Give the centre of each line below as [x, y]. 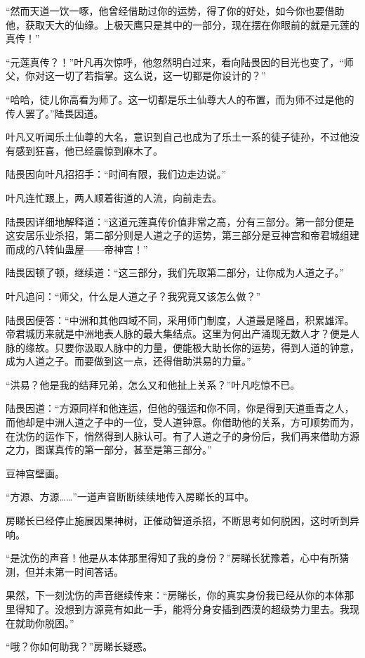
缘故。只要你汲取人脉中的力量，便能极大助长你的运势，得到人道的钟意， [192, 347]
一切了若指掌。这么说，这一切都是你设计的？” [160, 76]
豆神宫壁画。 [35, 473]
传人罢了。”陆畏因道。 [55, 113]
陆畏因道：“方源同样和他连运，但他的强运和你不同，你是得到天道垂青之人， [180, 408]
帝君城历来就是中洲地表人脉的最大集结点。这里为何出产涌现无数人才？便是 [178, 334]
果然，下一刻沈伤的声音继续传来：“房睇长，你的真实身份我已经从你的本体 [175, 595]
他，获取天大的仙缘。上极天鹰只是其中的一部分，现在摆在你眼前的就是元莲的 [182, 24]
